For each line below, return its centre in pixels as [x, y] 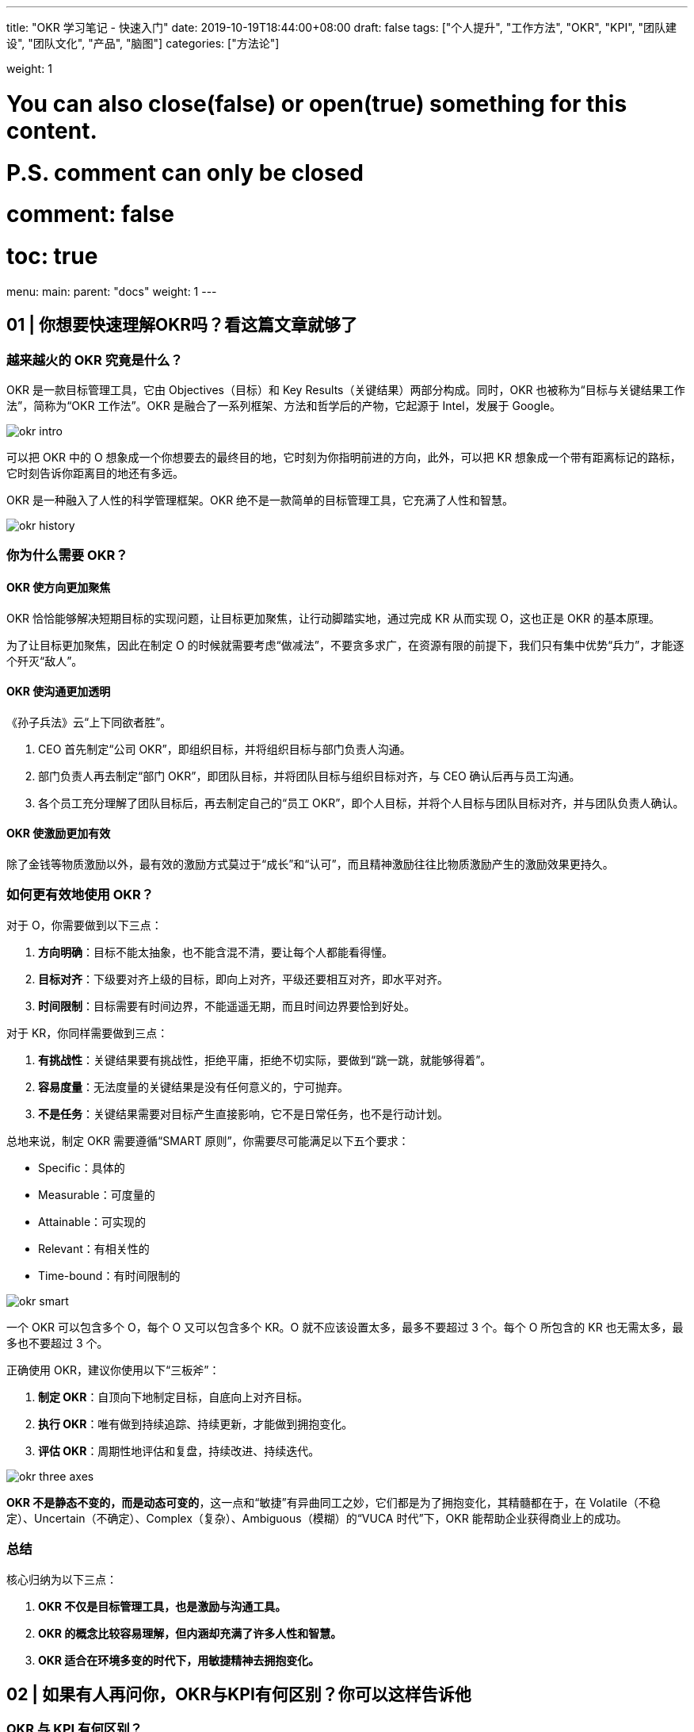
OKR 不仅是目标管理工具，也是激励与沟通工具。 [162, 1606]
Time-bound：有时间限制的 [109, 1275]
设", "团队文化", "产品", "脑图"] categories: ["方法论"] [143, 43]
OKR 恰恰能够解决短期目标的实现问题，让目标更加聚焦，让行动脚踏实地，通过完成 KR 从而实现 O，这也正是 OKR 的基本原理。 [333, 618]
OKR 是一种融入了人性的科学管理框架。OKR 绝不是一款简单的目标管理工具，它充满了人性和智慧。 [260, 500]
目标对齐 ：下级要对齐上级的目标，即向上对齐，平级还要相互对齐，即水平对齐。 [243, 979]
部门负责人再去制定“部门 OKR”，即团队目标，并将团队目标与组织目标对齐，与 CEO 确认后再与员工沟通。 [309, 776]
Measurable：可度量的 [97, 1194]
